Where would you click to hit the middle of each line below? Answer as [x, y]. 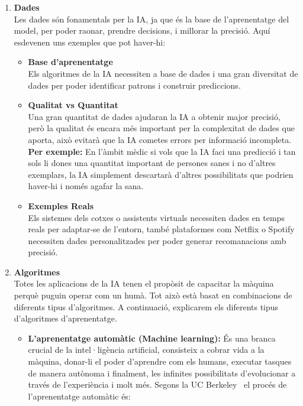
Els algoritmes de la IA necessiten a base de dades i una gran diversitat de [163, 73]
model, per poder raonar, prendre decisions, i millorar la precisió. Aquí [142, 30]
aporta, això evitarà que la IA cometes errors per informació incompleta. [160, 139]
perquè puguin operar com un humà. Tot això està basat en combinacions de [153, 295]
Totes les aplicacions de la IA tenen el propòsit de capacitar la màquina [144, 283]
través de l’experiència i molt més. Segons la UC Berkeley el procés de [157, 384]
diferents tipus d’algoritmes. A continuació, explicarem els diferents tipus [146, 306]
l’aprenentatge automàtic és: [79, 396]
